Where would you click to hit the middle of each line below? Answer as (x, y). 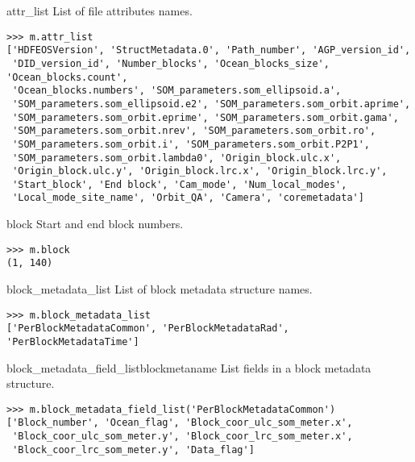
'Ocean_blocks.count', (67, 77)
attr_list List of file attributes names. (100, 10)
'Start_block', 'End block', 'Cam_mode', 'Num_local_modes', (180, 184)
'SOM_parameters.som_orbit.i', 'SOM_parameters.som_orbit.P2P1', (191, 144)
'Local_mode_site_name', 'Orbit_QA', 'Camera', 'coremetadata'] (188, 198)
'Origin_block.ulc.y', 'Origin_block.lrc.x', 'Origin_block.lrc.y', (200, 171)
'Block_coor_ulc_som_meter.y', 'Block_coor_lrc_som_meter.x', (183, 437)
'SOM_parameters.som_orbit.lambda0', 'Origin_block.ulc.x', (177, 158)
